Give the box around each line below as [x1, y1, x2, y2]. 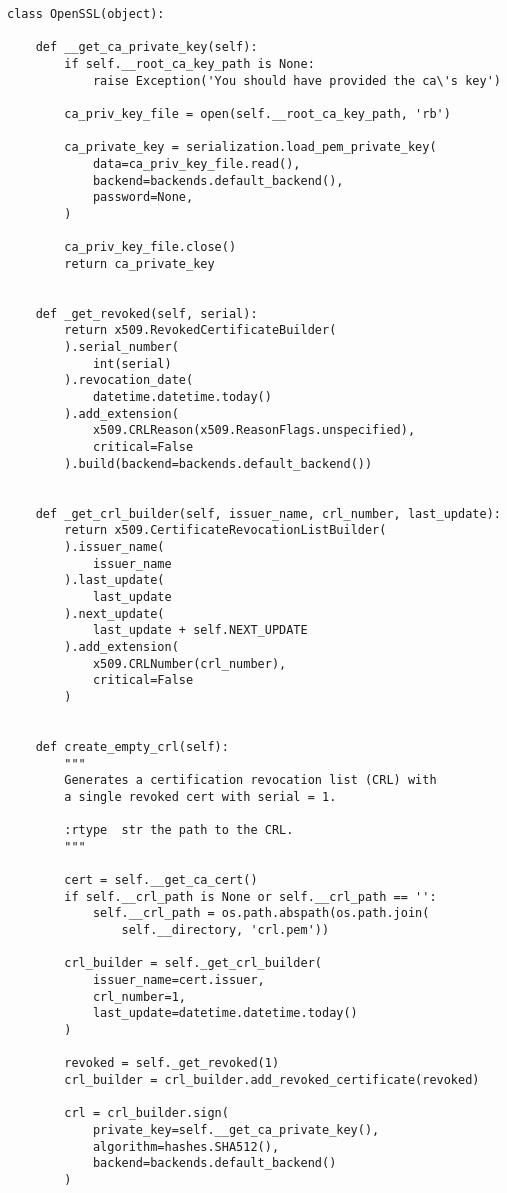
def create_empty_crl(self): [35, 739, 229, 754]
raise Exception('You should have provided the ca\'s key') [92, 73, 501, 88]
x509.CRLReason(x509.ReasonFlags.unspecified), [92, 423, 416, 438]
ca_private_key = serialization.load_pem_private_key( [64, 140, 437, 155]
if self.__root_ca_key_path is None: [64, 56, 315, 71]
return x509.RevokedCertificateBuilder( [64, 323, 337, 338]
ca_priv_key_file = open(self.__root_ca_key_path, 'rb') [64, 106, 451, 121]
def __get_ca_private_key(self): [35, 40, 258, 55]
